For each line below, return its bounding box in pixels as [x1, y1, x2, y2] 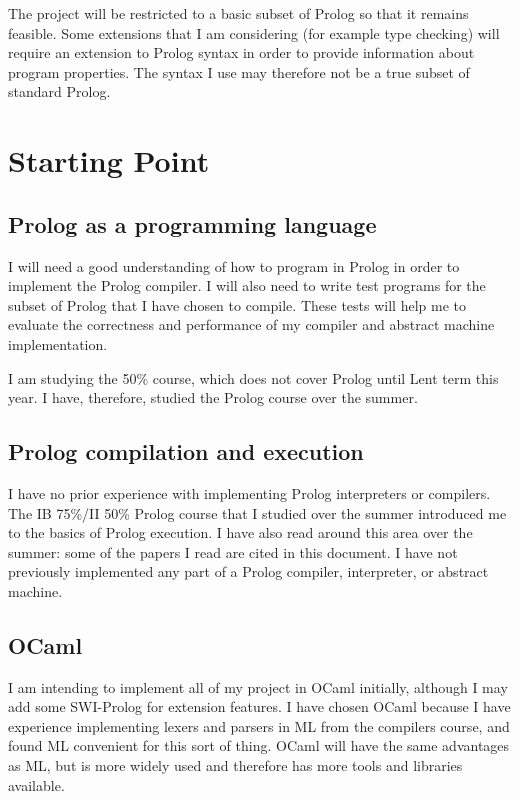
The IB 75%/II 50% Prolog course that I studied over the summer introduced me [8, 502, 507, 523]
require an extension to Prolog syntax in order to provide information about [8, 42, 475, 63]
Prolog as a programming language [8, 208, 377, 239]
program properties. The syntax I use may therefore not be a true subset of [8, 61, 470, 82]
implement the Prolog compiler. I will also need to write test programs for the [8, 275, 486, 296]
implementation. [8, 333, 108, 354]
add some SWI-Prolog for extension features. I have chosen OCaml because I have [8, 696, 511, 717]
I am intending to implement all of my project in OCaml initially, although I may [8, 676, 508, 697]
